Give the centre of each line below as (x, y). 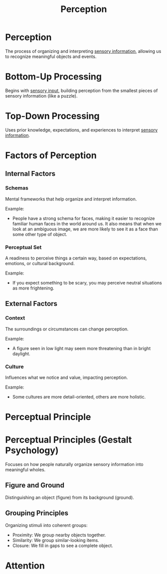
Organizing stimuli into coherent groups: (46, 525)
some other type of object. (40, 234)
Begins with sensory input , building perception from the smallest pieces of (82, 90)
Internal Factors (30, 174)
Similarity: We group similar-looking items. (56, 540)
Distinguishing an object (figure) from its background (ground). (70, 497)
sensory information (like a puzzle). (41, 95)
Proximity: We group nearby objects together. (59, 535)
